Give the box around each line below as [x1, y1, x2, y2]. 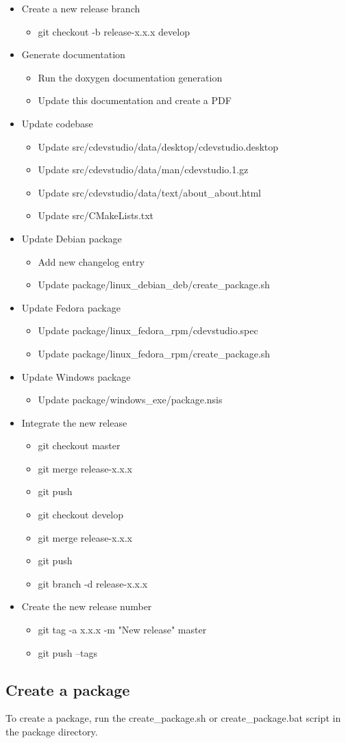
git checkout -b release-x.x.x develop [38, 24, 190, 38]
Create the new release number [21, 599, 152, 614]
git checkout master [38, 438, 121, 453]
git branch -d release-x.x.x [38, 576, 148, 590]
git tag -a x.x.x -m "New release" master [38, 622, 207, 637]
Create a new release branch [21, 1, 140, 15]
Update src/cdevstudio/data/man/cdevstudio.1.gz [38, 162, 249, 177]
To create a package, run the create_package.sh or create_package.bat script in [5, 711, 341, 725]
